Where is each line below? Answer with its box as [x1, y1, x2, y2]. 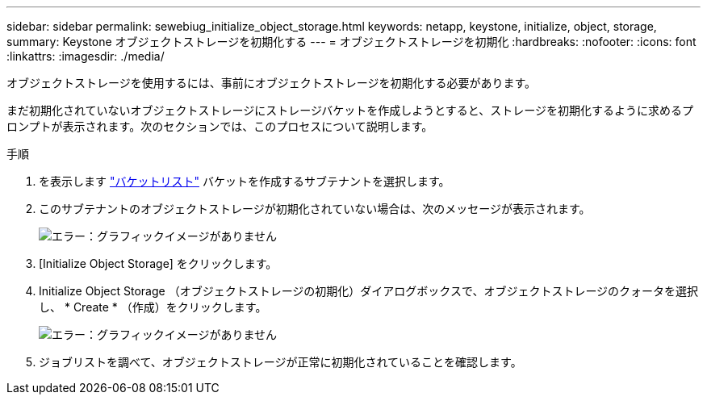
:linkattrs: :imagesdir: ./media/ [6, 49, 165, 63]
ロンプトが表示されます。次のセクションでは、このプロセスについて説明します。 [6, 119, 433, 133]
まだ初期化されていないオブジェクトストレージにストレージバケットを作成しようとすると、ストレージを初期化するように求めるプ [6, 103, 693, 117]
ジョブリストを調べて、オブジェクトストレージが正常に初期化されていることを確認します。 [39, 355, 522, 369]
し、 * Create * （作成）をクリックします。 [39, 300, 267, 314]
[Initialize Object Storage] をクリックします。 [39, 257, 278, 270]
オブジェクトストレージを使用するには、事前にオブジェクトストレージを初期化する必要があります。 [6, 76, 537, 90]
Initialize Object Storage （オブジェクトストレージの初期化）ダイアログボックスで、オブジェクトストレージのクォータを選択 [39, 284, 699, 298]
